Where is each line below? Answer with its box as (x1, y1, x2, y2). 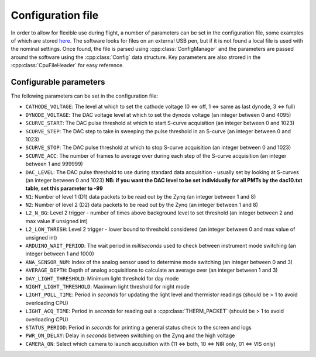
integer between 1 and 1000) (25, 250, 95, 257)
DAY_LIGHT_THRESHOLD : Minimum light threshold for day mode (25, 275, 179, 282)
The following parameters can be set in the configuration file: (11, 92, 158, 99)
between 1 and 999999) (25, 161, 83, 168)
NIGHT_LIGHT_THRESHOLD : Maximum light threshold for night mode (25, 283, 190, 290)
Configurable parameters (11, 77, 105, 87)
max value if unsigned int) (25, 217, 88, 224)
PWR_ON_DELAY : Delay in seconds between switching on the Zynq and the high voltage (25, 332, 235, 339)
